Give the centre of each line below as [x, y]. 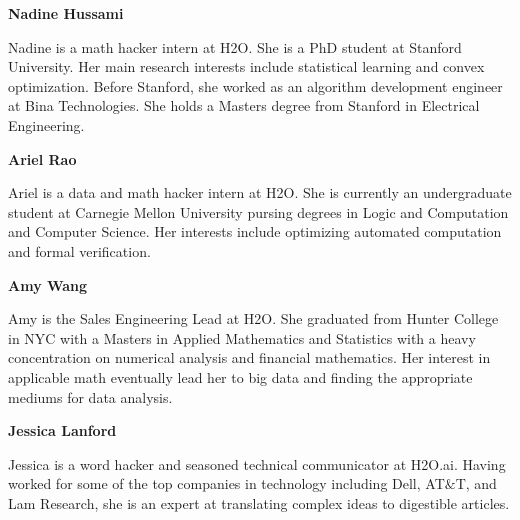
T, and [476, 483]
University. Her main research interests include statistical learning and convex [246, 66]
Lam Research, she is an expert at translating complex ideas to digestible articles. [259, 502]
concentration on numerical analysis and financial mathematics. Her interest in [249, 357]
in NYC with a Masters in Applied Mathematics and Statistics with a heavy [242, 337]
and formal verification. [79, 250]
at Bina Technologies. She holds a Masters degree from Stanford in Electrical [244, 105]
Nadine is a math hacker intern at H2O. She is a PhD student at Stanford [235, 46]
